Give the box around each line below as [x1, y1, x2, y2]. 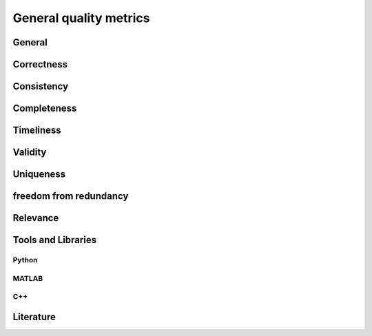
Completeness [12, 103, 77, 114]
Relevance [12, 212, 59, 224]
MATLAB [12, 273, 43, 283]
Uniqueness [12, 169, 66, 180]
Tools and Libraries [12, 234, 96, 246]
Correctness [12, 59, 68, 70]
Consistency [12, 81, 69, 92]
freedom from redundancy [12, 190, 129, 202]
